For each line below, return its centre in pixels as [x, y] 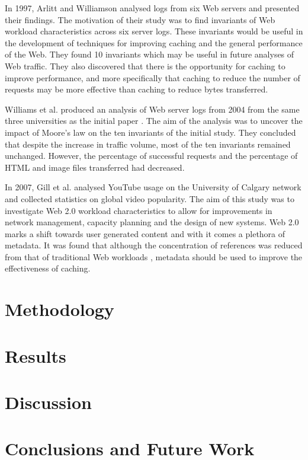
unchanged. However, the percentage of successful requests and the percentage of [151, 156]
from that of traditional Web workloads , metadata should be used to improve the [154, 256]
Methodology [60, 309]
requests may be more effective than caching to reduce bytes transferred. [137, 89]
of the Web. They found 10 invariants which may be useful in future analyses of [150, 54]
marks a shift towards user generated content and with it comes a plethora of [145, 233]
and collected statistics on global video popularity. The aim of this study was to [150, 198]
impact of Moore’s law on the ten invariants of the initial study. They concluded [150, 132]
